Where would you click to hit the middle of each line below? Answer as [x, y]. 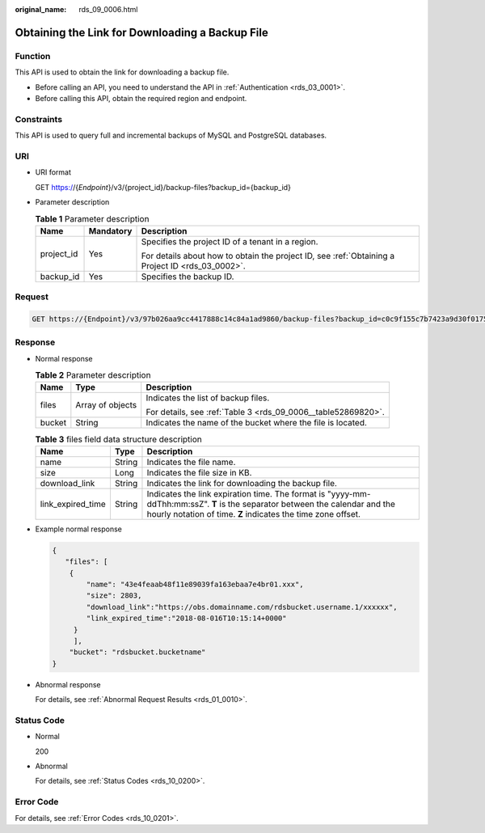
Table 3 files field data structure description [118, 439]
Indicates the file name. [191, 462]
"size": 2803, [114, 596]
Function [33, 56]
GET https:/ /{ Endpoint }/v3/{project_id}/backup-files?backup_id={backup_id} [163, 187]
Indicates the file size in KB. [199, 472]
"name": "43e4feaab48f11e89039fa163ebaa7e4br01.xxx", [195, 584]
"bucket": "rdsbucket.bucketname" [137, 652]
